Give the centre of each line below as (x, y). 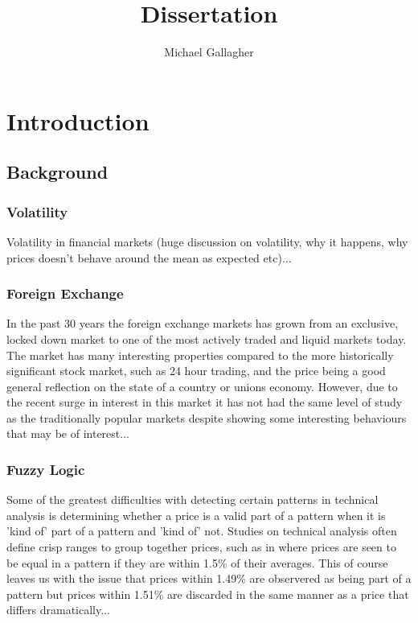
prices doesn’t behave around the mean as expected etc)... (149, 257)
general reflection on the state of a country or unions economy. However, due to (202, 386)
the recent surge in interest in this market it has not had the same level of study (205, 402)
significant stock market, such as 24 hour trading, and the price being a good (196, 371)
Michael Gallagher (209, 52)
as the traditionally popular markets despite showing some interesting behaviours (207, 417)
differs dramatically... (58, 610)
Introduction (78, 120)
